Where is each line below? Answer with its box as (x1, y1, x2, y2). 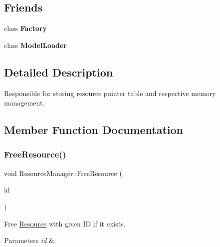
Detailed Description (4, 64, 113, 79)
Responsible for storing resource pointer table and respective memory (4, 87, 216, 98)
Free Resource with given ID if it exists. (4, 218, 126, 228)
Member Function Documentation (4, 122, 184, 137)
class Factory (4, 23, 47, 33)
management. (4, 97, 45, 108)
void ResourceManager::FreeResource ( (4, 167, 122, 178)
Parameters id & (4, 235, 54, 245)
